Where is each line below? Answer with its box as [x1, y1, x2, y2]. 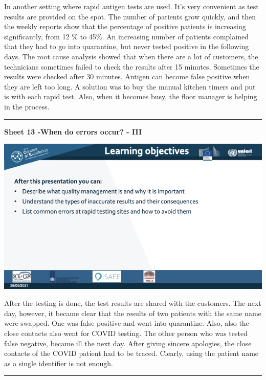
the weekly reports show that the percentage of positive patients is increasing [4, 21, 246, 32]
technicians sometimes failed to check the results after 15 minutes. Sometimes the [4, 61, 259, 72]
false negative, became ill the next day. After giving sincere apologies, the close [4, 338, 252, 348]
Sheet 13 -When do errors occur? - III [4, 126, 142, 137]
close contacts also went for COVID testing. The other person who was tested [4, 328, 248, 338]
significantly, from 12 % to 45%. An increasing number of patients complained [4, 31, 249, 41]
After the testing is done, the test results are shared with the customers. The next [4, 298, 261, 308]
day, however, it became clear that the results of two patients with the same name [4, 307, 261, 318]
